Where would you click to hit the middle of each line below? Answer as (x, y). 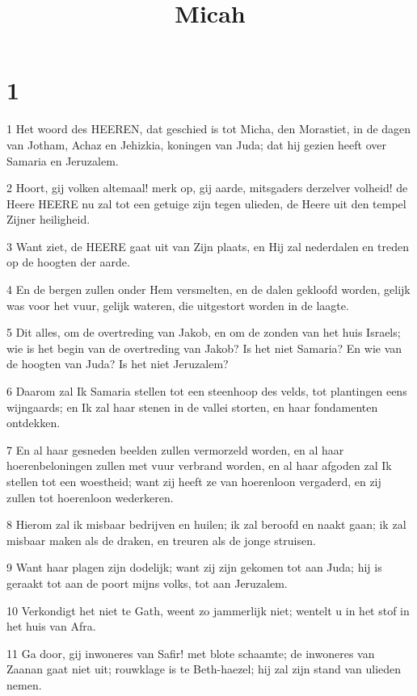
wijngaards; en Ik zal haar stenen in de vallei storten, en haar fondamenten (192, 407)
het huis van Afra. (51, 626)
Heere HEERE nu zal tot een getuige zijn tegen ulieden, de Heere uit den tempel (206, 203)
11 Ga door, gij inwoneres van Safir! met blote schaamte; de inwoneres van (191, 653)
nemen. (24, 684)
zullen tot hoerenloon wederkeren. (90, 497)
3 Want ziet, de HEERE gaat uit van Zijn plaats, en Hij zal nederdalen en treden (208, 246)
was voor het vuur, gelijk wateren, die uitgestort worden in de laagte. (178, 305)
